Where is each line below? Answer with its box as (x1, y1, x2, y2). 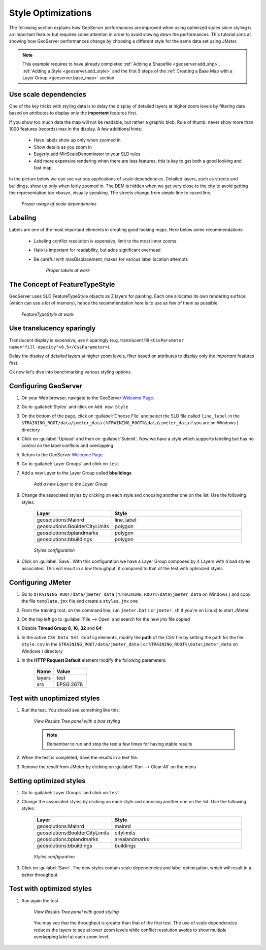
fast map (33, 165, 52, 170)
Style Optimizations (9, 7, 92, 18)
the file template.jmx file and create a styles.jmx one (21, 598, 138, 604)
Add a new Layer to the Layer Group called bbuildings (21, 470, 132, 475)
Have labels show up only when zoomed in (33, 137, 121, 143)
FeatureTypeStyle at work (21, 311, 74, 317)
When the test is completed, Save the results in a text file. (21, 754, 138, 761)
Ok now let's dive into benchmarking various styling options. (9, 369, 132, 375)
